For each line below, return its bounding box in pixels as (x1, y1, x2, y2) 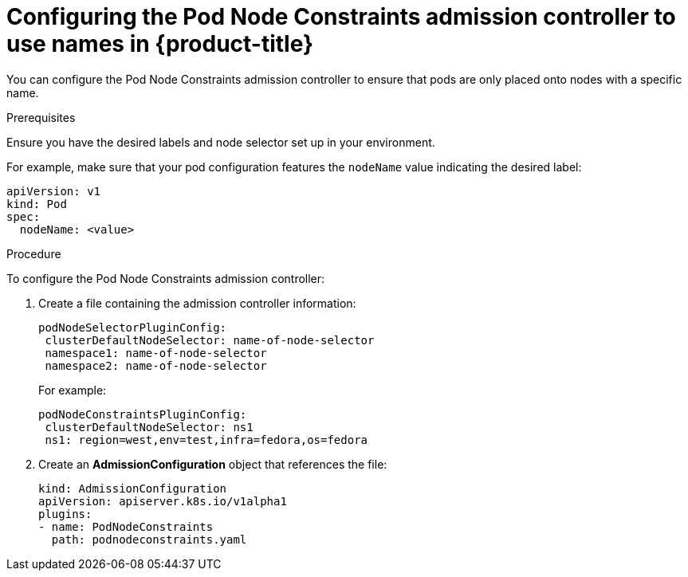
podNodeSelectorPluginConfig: (38, 320, 227, 334)
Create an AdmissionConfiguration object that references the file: (38, 457, 387, 471)
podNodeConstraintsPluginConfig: (38, 407, 247, 421)
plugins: (38, 507, 92, 520)
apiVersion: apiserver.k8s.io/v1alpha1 (38, 494, 287, 508)
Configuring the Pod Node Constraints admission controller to (6, 3, 676, 30)
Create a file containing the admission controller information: (38, 296, 356, 310)
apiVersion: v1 (6, 184, 101, 198)
